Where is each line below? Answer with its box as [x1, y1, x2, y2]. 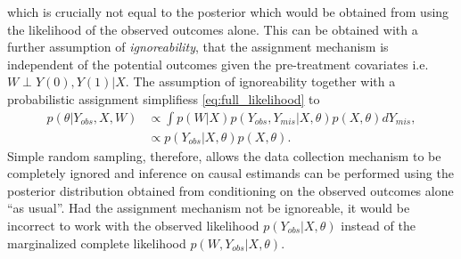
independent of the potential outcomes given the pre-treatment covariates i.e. [7, 54, 429, 73]
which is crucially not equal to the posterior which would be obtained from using [7, 3, 449, 20]
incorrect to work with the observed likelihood [7, 216, 259, 234]
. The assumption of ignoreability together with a [125, 72, 396, 91]
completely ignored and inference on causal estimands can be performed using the [7, 164, 454, 182]
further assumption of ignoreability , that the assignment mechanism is [7, 37, 389, 56]
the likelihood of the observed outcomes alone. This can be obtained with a [7, 20, 418, 38]
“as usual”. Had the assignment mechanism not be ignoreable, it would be [7, 198, 410, 217]
